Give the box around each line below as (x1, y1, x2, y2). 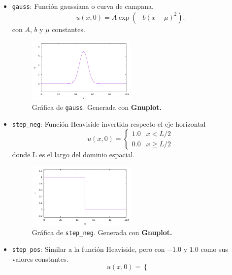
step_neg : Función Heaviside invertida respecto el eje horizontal (12, 118, 206, 129)
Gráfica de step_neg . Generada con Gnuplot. (32, 227, 172, 238)
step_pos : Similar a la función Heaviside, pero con (12, 244, 165, 254)
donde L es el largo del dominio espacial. (12, 149, 135, 160)
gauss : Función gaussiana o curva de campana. (12, 1, 154, 11)
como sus (200, 244, 228, 254)
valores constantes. (12, 253, 68, 264)
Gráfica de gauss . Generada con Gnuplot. (32, 102, 162, 112)
